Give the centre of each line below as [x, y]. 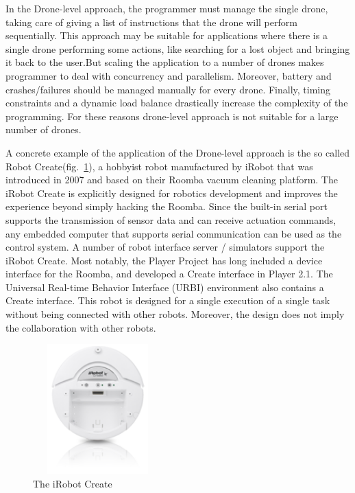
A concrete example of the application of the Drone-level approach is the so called [178, 152]
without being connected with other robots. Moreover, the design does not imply [175, 314]
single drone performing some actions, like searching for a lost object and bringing [178, 48]
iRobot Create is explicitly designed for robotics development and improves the [172, 193]
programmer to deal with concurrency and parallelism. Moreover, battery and [169, 75]
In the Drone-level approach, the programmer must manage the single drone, [167, 8]
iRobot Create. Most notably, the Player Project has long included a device [164, 260]
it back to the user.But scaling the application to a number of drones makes [165, 62]
